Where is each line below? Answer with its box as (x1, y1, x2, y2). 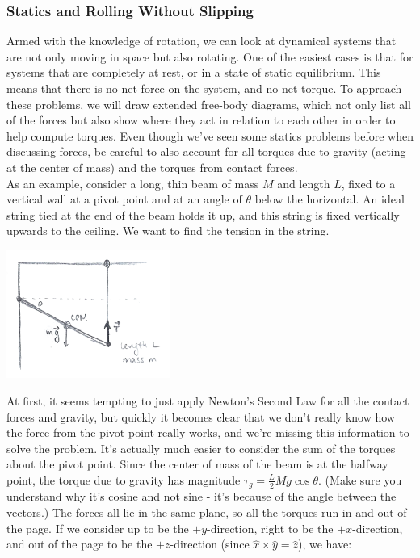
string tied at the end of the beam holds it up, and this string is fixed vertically (6, 206, 400, 223)
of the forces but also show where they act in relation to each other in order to (6, 111, 396, 128)
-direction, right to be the (207, 519, 334, 536)
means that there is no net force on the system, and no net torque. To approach (6, 80, 402, 96)
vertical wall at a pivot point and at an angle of (6, 191, 242, 208)
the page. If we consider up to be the (6, 519, 189, 536)
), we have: (297, 535, 352, 552)
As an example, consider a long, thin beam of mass (6, 174, 259, 191)
